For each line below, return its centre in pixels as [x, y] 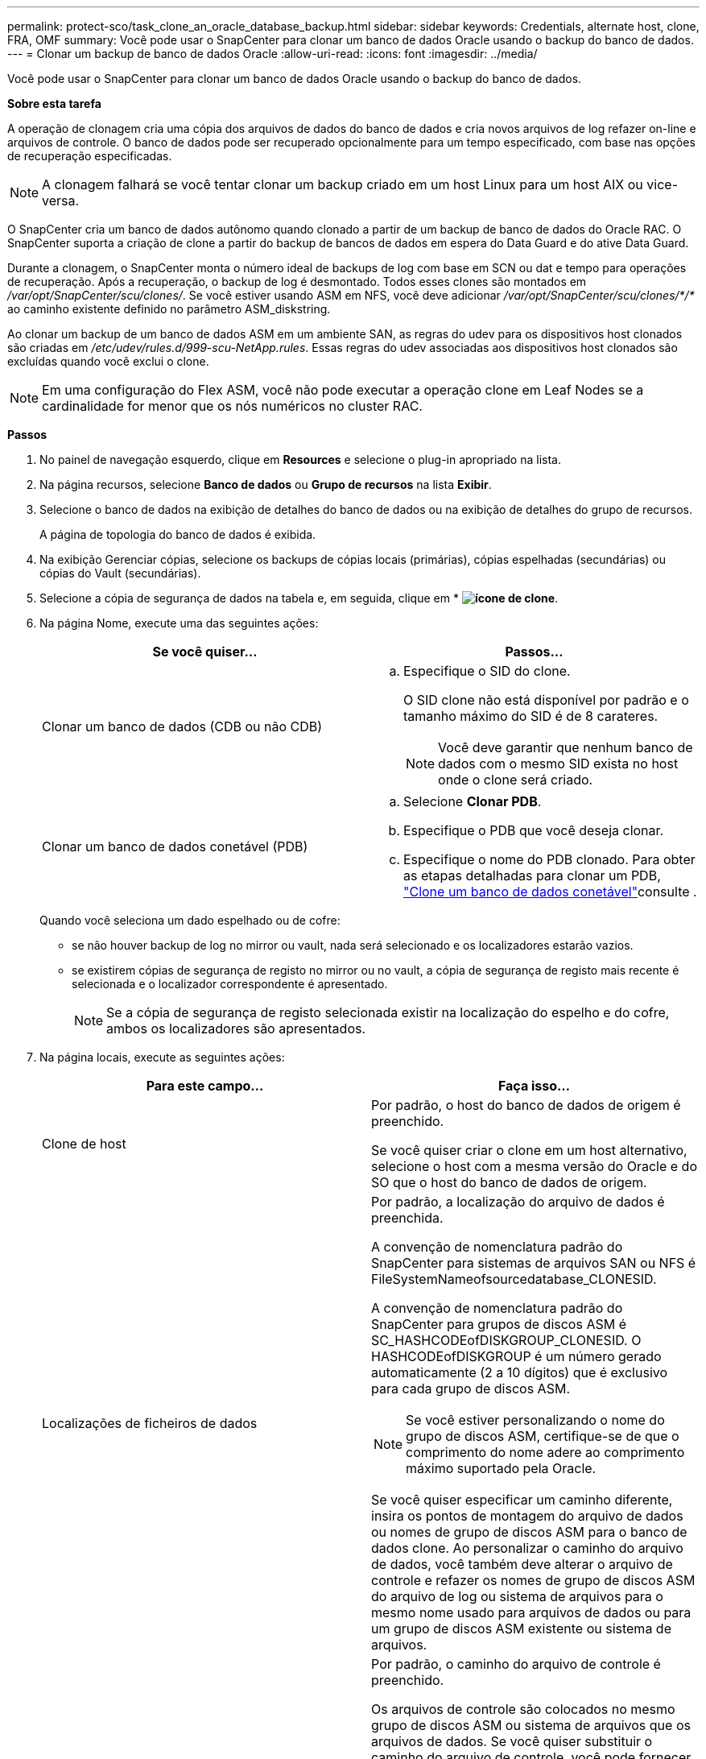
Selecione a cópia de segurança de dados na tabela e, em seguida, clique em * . [299, 598]
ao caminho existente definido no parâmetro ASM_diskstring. [169, 309]
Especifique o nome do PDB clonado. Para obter [549, 859]
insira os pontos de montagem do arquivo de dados [527, 1516]
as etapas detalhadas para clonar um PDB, [532, 875]
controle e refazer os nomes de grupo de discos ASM [533, 1580]
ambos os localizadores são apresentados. [236, 1028]
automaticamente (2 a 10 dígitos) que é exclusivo [520, 1372]
